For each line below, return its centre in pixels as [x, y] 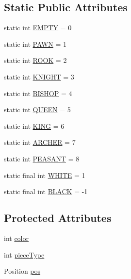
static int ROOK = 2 [35, 60]
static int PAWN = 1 [35, 44]
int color [16, 238]
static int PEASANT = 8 [42, 158]
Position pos [22, 271]
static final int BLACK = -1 [46, 191]
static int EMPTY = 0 [38, 28]
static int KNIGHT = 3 [39, 76]
